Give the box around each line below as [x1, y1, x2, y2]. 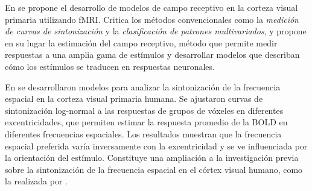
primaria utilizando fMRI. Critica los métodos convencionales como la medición [5, 13, 299, 25]
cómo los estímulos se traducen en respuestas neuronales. [5, 60, 215, 72]
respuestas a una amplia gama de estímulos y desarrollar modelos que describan [5, 48, 300, 61]
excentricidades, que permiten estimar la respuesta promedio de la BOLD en [5, 116, 288, 128]
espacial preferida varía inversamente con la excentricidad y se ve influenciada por [5, 139, 308, 152]
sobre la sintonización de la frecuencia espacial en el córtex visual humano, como [5, 163, 303, 175]
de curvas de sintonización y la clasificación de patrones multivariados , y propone [5, 25, 307, 37]
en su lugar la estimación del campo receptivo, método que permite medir [5, 36, 278, 49]
